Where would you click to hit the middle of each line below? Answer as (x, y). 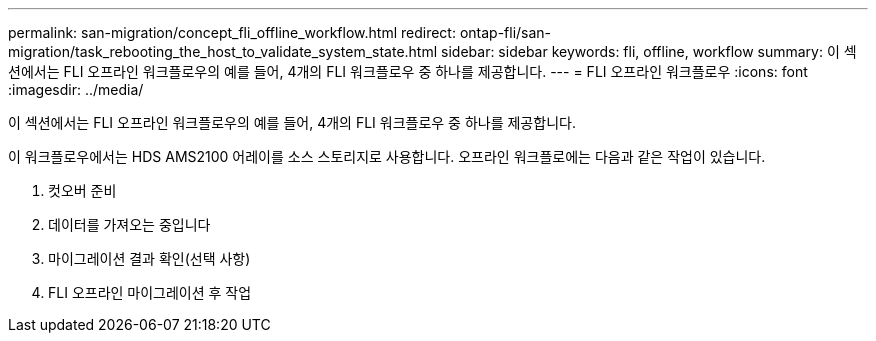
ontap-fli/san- (505, 32)
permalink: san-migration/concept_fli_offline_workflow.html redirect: (232, 32)
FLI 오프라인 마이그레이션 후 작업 (150, 292)
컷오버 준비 (82, 190)
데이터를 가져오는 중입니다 (129, 224)
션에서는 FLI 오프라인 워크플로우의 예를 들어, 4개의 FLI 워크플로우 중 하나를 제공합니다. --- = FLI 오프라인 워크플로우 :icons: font (408, 71)
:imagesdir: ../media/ (76, 89)
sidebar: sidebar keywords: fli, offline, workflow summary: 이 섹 (649, 51)
